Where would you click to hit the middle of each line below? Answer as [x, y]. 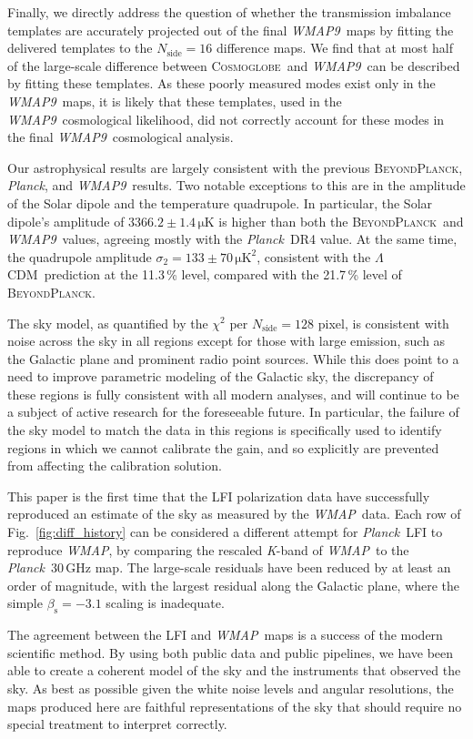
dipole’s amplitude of [66, 221]
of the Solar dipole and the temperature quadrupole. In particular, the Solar [220, 202]
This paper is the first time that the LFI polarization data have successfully [219, 496]
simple [25, 603]
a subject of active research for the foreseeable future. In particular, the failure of [233, 412]
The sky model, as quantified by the [108, 323]
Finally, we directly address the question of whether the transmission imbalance [229, 12]
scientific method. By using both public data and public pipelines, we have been [231, 652]
